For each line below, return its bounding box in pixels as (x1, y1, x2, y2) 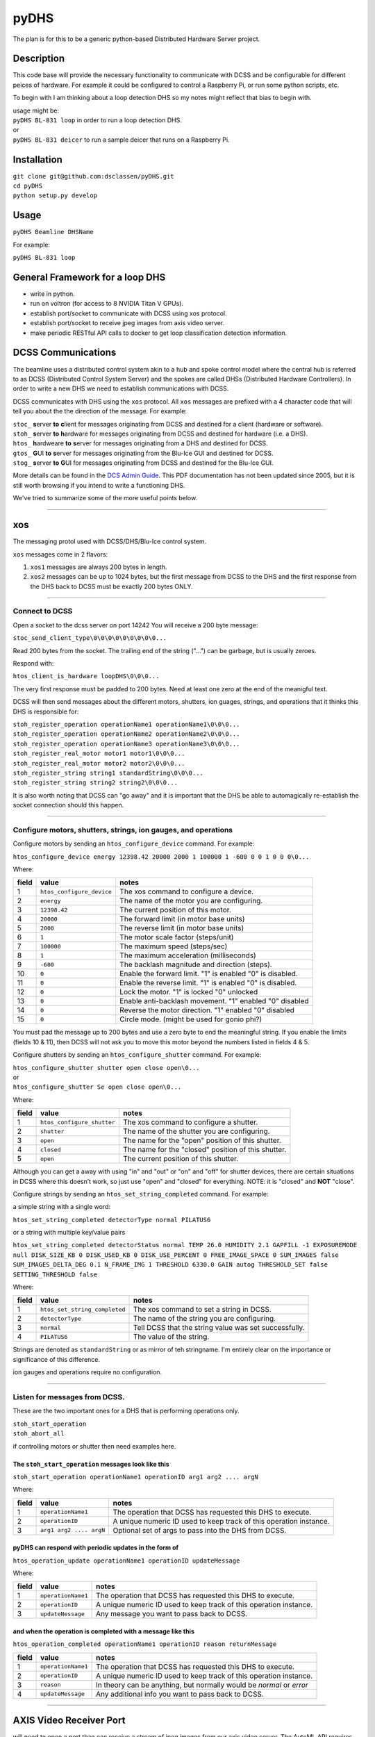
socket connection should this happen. (12, 801, 124, 809)
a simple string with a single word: (12, 1203, 111, 1211)
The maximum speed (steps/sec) (119, 941, 228, 951)
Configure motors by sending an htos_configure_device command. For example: (12, 839, 255, 848)
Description (12, 53, 65, 65)
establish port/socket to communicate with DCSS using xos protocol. (30, 309, 227, 318)
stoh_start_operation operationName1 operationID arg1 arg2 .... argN (12, 1473, 258, 1481)
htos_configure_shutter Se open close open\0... (12, 1083, 182, 1091)
